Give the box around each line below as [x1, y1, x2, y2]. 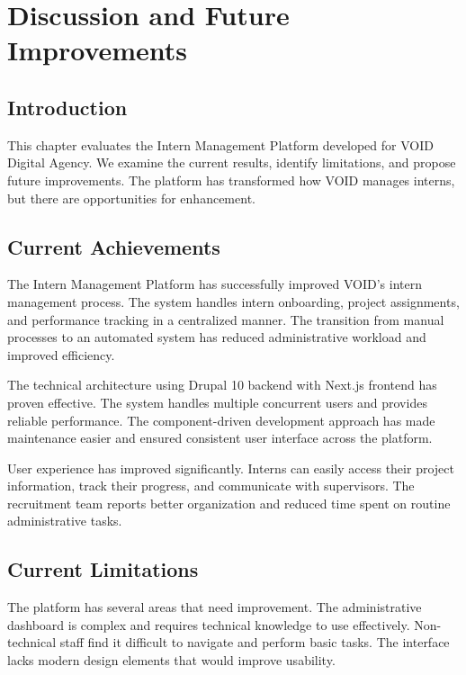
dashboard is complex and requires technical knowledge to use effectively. [7, 615, 410, 634]
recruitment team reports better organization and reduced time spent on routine [7, 493, 451, 512]
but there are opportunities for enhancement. [7, 188, 255, 207]
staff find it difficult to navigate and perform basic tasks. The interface [59, 633, 450, 652]
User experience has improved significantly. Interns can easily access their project [7, 458, 454, 477]
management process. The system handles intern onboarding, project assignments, [7, 292, 460, 310]
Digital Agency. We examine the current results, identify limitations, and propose [7, 153, 456, 172]
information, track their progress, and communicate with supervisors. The [7, 476, 415, 495]
